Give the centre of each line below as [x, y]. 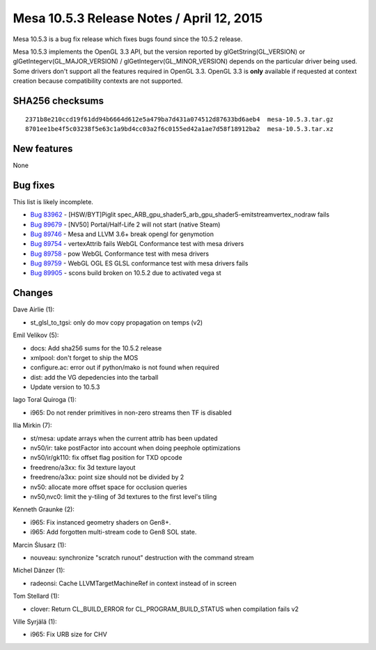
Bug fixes [34, 185]
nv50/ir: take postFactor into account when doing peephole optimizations [135, 448]
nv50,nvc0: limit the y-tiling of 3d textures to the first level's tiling [124, 497]
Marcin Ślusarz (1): [39, 545]
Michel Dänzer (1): [39, 571]
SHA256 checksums [58, 101]
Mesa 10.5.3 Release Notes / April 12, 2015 [138, 18]
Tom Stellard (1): [36, 596]
